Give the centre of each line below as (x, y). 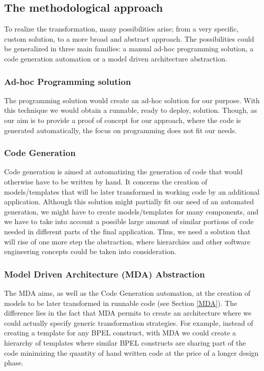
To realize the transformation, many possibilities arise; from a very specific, (122, 29)
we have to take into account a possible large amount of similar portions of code (129, 221)
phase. (14, 363)
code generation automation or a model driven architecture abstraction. (116, 58)
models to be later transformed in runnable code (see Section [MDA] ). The (121, 303)
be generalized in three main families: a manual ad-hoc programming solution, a (129, 49)
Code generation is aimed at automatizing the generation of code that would (124, 172)
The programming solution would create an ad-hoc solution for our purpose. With (132, 100)
